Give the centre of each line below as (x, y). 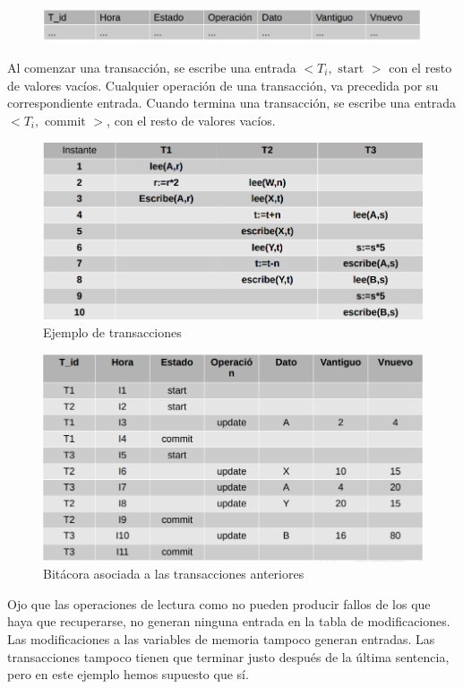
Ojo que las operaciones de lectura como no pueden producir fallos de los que (219, 603)
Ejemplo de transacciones (112, 331)
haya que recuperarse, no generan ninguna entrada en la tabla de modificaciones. (229, 621)
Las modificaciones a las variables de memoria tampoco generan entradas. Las (221, 639)
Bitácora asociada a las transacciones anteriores (174, 574)
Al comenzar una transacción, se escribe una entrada (152, 67)
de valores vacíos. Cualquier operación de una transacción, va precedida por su (223, 85)
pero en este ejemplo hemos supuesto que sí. (128, 674)
